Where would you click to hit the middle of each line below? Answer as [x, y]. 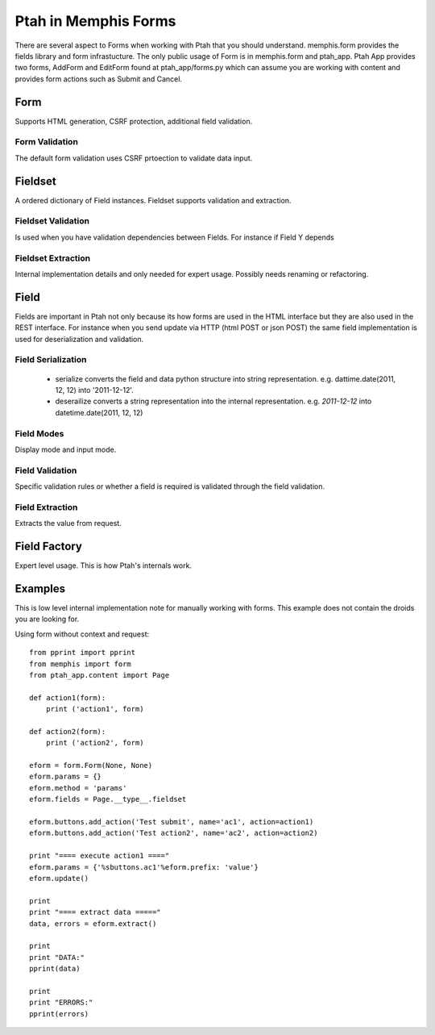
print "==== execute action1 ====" [99, 856]
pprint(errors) [59, 1014]
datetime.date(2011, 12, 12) [99, 412]
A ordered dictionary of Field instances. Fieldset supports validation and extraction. [153, 200]
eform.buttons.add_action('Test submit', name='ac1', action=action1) [172, 822]
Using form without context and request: [82, 634]
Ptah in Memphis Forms [95, 21]
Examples [40, 588]
